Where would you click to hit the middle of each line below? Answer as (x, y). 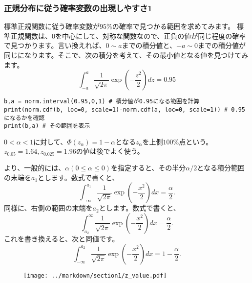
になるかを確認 (24, 118)
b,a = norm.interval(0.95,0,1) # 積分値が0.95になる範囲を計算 (102, 102)
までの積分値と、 (149, 45)
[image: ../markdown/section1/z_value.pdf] (95, 275)
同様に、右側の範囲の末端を (48, 208)
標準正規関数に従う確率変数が (52, 26)
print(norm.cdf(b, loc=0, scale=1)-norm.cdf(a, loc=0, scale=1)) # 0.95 (125, 109)
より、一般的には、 (35, 167)
